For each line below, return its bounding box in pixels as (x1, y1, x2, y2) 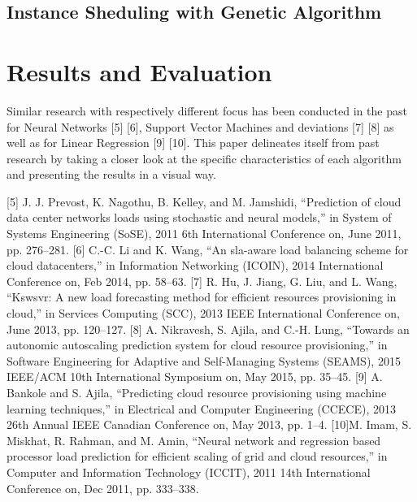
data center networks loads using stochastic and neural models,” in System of (7, 209, 392, 226)
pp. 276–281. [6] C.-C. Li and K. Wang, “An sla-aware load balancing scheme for (7, 240, 409, 257)
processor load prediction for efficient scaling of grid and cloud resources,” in (7, 448, 388, 465)
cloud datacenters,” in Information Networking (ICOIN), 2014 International (7, 257, 384, 274)
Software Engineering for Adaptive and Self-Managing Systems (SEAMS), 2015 (7, 352, 401, 369)
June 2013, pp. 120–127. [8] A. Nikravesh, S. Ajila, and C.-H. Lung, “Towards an (7, 320, 410, 337)
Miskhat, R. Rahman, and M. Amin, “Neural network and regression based (7, 431, 381, 448)
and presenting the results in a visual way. (7, 166, 216, 183)
